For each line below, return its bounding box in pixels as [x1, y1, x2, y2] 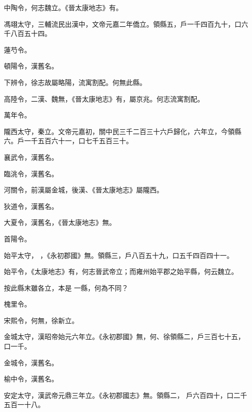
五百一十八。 [4, 399, 45, 410]
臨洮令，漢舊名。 [4, 168, 58, 178]
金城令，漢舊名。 [4, 357, 58, 367]
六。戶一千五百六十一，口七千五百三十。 [4, 136, 133, 146]
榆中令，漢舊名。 [4, 374, 58, 384]
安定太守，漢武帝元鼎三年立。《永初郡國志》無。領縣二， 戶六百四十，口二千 [4, 390, 247, 400]
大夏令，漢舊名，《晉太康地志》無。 [4, 217, 116, 227]
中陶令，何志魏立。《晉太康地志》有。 [4, 2, 123, 12]
